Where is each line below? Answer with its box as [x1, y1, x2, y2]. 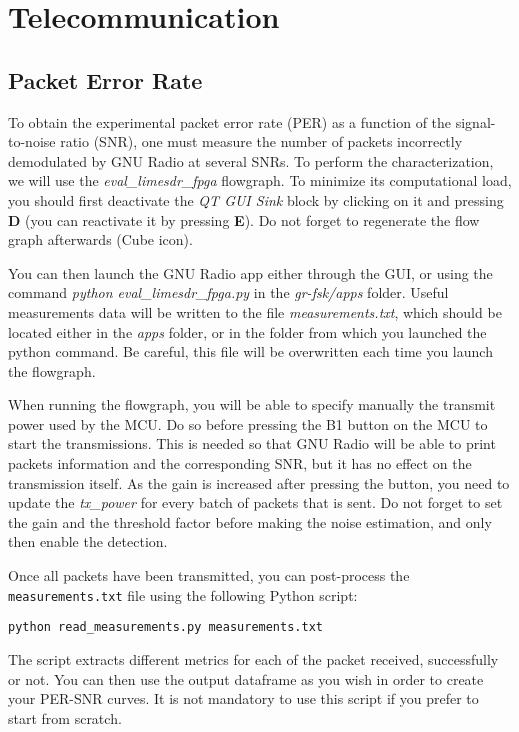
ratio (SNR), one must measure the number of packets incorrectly [60, 131, 463, 152]
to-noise [8, 131, 56, 152]
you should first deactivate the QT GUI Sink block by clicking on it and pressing [8, 189, 504, 210]
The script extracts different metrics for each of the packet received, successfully [8, 648, 499, 669]
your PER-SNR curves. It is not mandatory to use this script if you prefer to [8, 688, 479, 709]
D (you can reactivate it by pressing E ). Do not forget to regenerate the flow [8, 209, 480, 230]
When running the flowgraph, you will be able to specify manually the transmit [8, 394, 496, 415]
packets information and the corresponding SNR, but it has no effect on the [8, 453, 472, 474]
